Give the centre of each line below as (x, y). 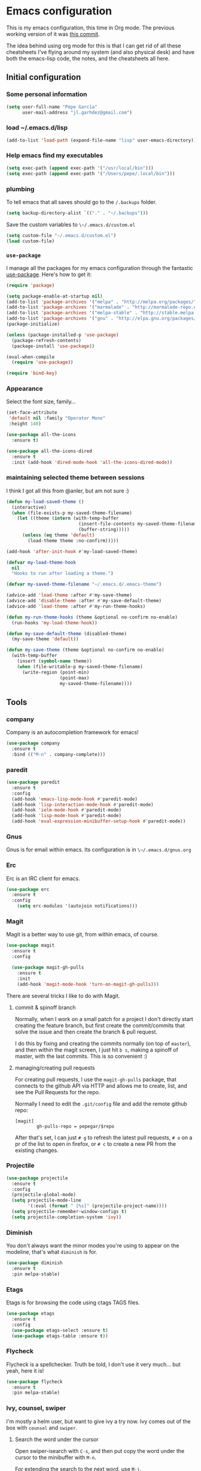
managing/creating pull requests (55, 1068)
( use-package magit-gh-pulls (48, 968)
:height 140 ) (25, 424)
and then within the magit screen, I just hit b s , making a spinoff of (96, 1050)
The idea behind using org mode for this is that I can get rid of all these (94, 46)
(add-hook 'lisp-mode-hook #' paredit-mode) (66, 816)
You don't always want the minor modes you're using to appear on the (93, 1245)
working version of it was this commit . (53, 34)
